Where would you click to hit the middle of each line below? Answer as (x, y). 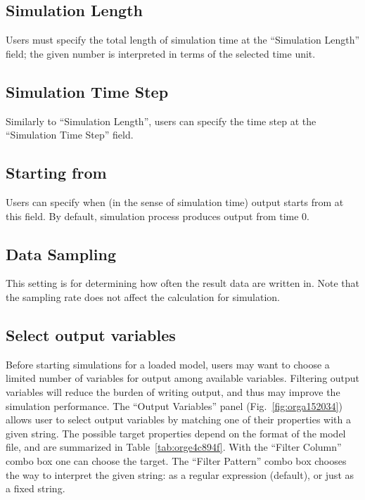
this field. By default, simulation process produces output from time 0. (158, 216)
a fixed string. (36, 488)
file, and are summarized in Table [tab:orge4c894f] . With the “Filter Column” (174, 447)
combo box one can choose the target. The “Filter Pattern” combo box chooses (176, 460)
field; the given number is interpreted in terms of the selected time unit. (161, 53)
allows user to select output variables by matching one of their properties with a (178, 419)
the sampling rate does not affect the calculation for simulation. (143, 296)
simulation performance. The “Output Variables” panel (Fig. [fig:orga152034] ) (174, 405)
